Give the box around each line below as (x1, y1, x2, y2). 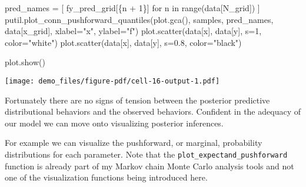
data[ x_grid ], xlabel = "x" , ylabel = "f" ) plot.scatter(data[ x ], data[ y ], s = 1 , (5, 25, 262, 37)
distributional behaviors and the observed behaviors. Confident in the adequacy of (5, 105, 301, 118)
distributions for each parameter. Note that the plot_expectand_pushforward (5, 148, 288, 160)
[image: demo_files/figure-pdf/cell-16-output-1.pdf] (5, 76, 220, 85)
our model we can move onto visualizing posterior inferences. (5, 116, 224, 129)
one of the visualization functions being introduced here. (5, 171, 208, 183)
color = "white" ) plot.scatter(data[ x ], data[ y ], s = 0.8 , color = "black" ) (5, 36, 242, 48)
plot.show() (5, 56, 45, 68)
